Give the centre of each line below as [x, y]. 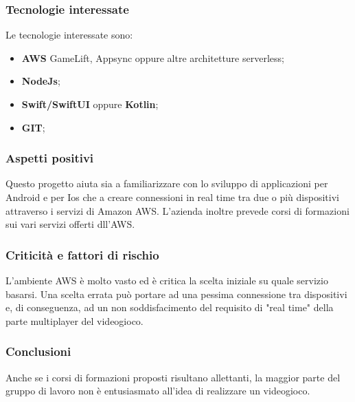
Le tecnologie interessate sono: [69, 35]
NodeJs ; [41, 81]
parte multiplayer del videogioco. [75, 320]
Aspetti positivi [50, 158]
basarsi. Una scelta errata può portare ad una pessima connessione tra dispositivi [176, 294]
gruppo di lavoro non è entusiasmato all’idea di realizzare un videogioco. [158, 391]
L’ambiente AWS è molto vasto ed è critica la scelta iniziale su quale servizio [167, 280]
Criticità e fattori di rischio [82, 254]
